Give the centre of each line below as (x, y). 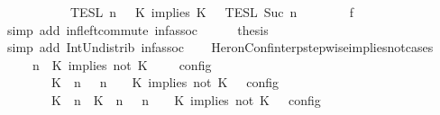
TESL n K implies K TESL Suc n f (211, 12)
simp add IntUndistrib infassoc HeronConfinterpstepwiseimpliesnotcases (220, 47)
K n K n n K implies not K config (186, 99)
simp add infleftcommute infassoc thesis (137, 29)
